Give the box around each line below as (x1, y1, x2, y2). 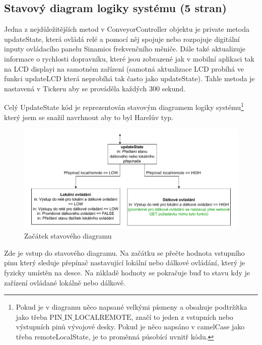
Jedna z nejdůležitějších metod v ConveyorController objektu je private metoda (4, 24, 249, 34)
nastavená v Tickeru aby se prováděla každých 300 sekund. (4, 83, 186, 93)
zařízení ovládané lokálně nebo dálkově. (4, 277, 125, 287)
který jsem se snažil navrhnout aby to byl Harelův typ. (4, 111, 173, 122)
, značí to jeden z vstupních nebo (131, 311, 233, 322)
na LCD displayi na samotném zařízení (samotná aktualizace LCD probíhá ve (4, 63, 244, 74)
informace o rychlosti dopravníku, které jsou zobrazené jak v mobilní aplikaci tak (4, 53, 254, 64)
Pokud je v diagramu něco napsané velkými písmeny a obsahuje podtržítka (16, 302, 247, 312)
